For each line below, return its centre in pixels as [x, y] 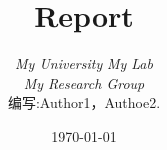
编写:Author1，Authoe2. [84, 102]
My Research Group [84, 82]
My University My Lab [84, 63]
